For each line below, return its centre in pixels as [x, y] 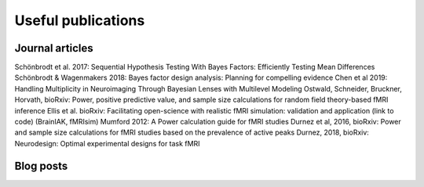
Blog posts [41, 165]
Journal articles [54, 48]
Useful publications [80, 20]
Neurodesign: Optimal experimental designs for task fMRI [107, 143]
